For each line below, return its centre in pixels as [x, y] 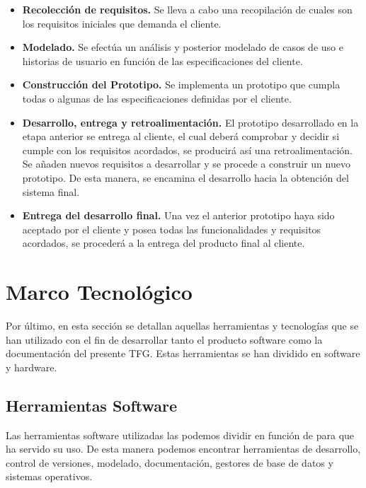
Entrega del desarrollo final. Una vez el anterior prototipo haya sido [178, 215]
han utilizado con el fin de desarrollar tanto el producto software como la [164, 339]
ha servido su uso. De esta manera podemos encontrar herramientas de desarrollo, [183, 449]
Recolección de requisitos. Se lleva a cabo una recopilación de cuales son [187, 9]
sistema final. [51, 191]
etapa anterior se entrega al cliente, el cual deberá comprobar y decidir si [181, 136]
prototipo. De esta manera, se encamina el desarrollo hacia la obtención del [185, 177]
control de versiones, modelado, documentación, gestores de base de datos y [170, 462]
